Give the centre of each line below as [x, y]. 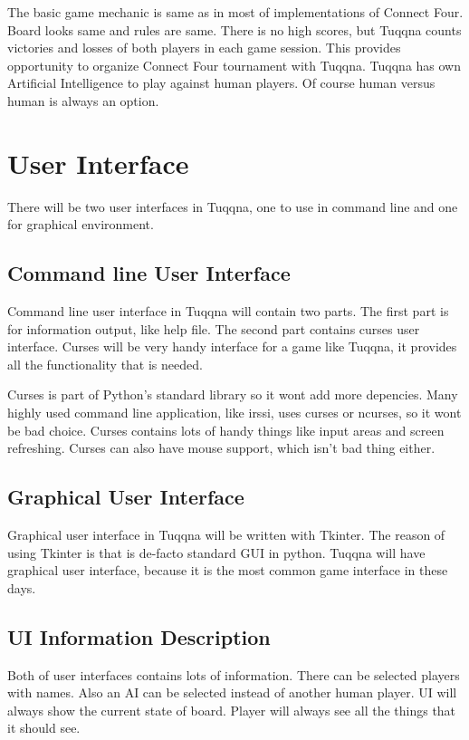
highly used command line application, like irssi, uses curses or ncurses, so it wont [234, 413]
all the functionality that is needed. [105, 364]
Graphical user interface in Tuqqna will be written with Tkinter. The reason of [226, 535]
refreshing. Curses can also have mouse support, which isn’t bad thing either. [221, 448]
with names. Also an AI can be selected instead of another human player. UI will [232, 692]
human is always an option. [83, 100]
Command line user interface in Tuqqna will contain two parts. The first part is [228, 311]
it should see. [44, 728]
